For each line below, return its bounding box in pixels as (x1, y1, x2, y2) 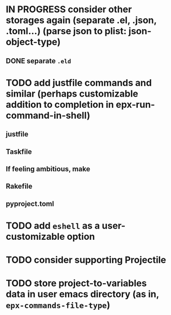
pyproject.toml (6, 199, 54, 208)
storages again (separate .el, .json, (6, 14, 157, 26)
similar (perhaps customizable (6, 88, 139, 99)
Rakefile (6, 182, 33, 191)
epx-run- (115, 99, 155, 110)
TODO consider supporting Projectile (6, 254, 166, 266)
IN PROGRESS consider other (6, 4, 132, 15)
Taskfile (6, 147, 32, 156)
